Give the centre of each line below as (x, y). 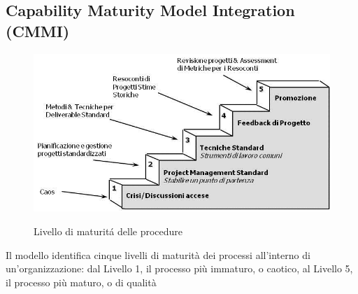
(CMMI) (38, 30)
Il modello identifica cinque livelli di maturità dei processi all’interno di (158, 254)
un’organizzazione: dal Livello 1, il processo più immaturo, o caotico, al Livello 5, (179, 268)
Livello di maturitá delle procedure (108, 231)
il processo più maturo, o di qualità (81, 282)
